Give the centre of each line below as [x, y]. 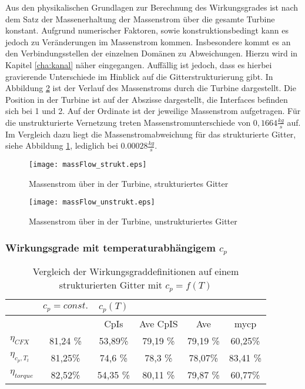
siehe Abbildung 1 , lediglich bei [62, 145]
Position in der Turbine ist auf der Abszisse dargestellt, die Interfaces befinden [147, 99]
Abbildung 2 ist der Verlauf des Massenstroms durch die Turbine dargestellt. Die [151, 88]
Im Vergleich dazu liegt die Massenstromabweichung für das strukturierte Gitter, [151, 134]
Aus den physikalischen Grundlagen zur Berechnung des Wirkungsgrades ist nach [152, 7]
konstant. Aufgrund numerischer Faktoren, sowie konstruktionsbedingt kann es [147, 30]
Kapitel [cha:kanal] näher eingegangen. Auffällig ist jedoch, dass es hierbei [139, 64]
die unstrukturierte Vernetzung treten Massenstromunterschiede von [128, 122]
